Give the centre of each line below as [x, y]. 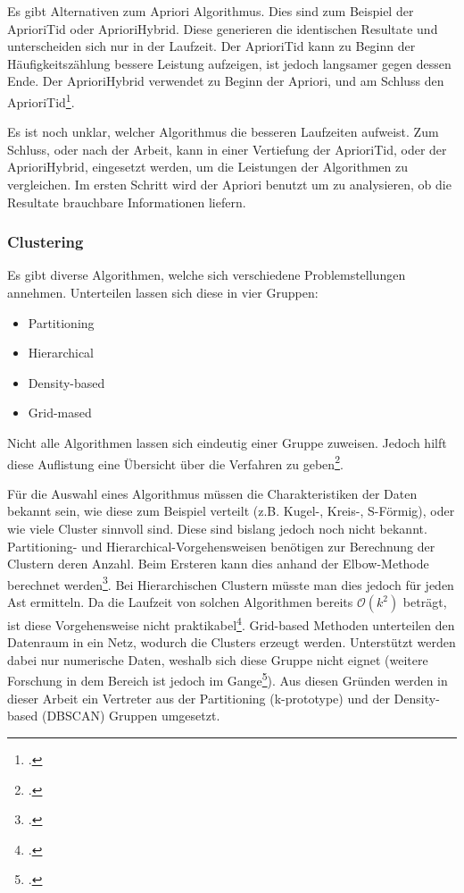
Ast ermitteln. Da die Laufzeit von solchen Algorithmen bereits [180, 602]
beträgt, [425, 602]
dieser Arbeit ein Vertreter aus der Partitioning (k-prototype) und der [199, 698]
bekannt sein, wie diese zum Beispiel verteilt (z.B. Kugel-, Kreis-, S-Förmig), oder [231, 511]
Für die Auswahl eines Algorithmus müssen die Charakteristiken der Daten [212, 493]
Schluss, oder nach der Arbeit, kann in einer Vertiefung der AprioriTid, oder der [227, 149]
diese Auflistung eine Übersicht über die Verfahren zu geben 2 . [175, 462]
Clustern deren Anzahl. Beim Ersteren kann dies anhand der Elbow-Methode [218, 564]
